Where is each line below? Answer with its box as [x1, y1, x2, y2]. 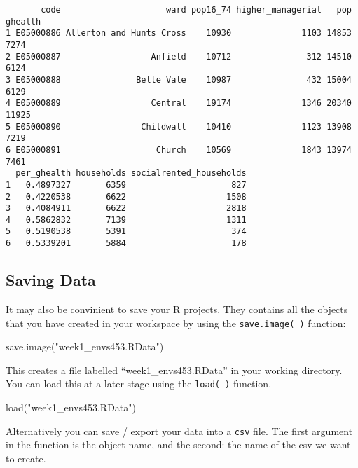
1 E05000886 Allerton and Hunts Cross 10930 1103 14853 [6, 28, 352, 39]
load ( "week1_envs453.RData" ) [6, 400, 136, 415]
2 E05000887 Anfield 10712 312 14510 [6, 51, 352, 62]
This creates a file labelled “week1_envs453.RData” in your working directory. [6, 362, 343, 377]
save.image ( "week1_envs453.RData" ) [6, 339, 164, 354]
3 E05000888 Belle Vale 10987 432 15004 [6, 74, 352, 85]
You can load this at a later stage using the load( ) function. [6, 376, 272, 391]
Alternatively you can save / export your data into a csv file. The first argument [6, 423, 353, 438]
